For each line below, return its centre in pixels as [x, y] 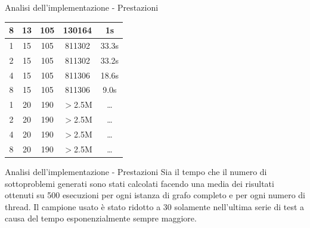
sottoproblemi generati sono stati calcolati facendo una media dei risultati [139, 183]
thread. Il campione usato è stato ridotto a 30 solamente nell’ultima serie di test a [155, 206]
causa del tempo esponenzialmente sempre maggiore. [101, 218]
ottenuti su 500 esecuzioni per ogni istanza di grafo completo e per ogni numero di [155, 195]
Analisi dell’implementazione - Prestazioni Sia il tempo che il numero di [136, 171]
